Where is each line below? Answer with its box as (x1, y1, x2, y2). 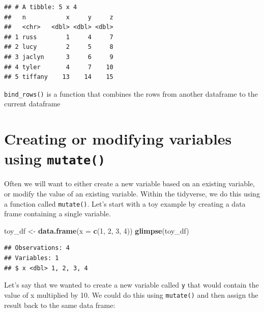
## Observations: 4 (4, 244, 70, 252)
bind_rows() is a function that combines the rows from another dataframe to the (4, 88, 258, 99)
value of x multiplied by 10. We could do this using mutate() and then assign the (4, 289, 258, 300)
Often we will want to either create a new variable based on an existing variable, (4, 178, 255, 189)
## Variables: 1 (4, 254, 59, 262)
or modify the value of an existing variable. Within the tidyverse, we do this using (4, 188, 260, 199)
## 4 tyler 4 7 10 (4, 63, 113, 71)
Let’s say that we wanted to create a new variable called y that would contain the (4, 279, 259, 290)
